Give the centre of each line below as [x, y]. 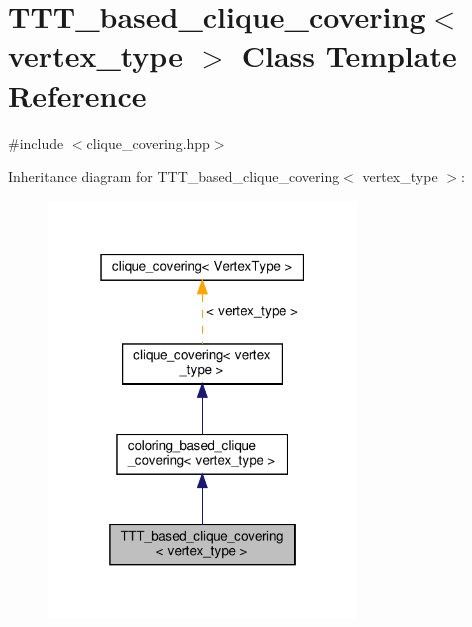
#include [36, 142]
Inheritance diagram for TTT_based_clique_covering [174, 176]
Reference [77, 94]
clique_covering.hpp [148, 142]
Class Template [349, 55]
